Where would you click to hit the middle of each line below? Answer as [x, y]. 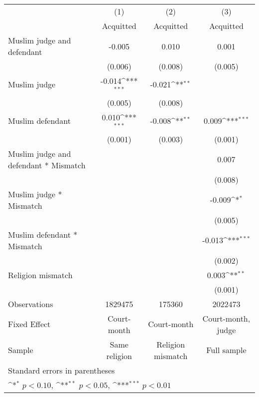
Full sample [226, 350]
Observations [31, 304]
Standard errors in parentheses [62, 370]
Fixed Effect [29, 324]
